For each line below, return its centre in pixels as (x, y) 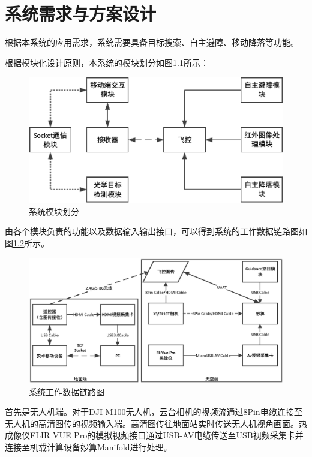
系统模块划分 (54, 211)
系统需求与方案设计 (81, 13)
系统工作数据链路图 (67, 391)
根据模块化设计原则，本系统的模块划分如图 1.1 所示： (107, 62)
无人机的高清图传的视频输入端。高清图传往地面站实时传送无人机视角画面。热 (156, 423)
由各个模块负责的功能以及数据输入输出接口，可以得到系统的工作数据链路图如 (156, 231)
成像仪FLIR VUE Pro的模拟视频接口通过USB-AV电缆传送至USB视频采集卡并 (154, 435)
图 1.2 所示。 (27, 243)
